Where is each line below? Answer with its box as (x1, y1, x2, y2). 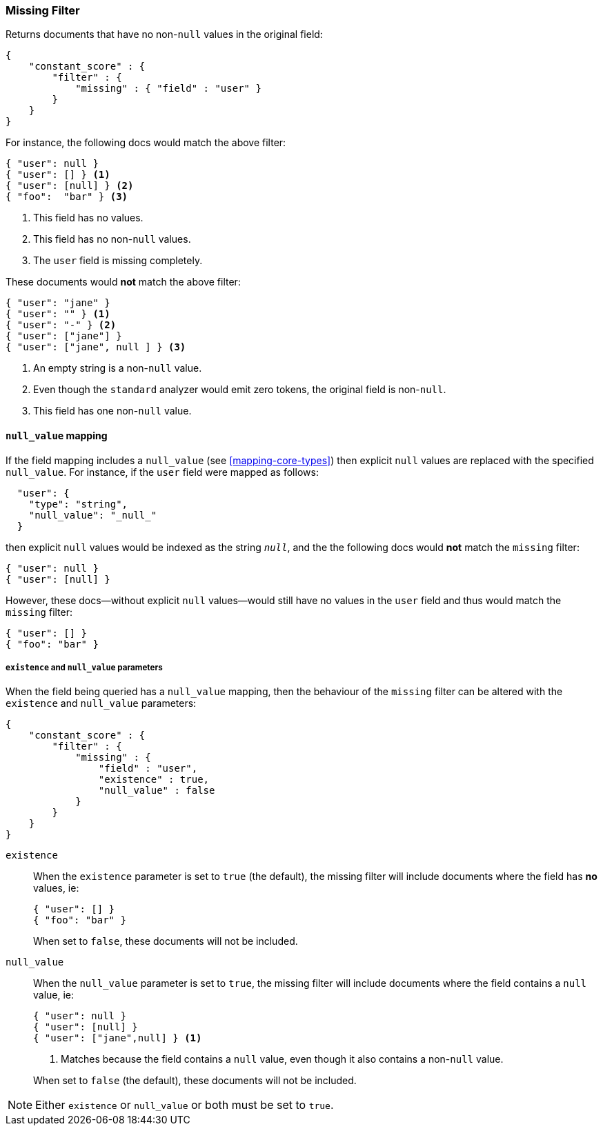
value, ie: (33, 989, 75, 1001)
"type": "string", (28, 498, 128, 510)
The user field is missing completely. (33, 254, 203, 267)
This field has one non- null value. (33, 405, 192, 417)
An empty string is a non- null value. (33, 362, 202, 374)
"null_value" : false (98, 785, 215, 797)
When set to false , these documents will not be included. (33, 935, 298, 948)
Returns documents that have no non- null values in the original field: (6, 28, 323, 41)
